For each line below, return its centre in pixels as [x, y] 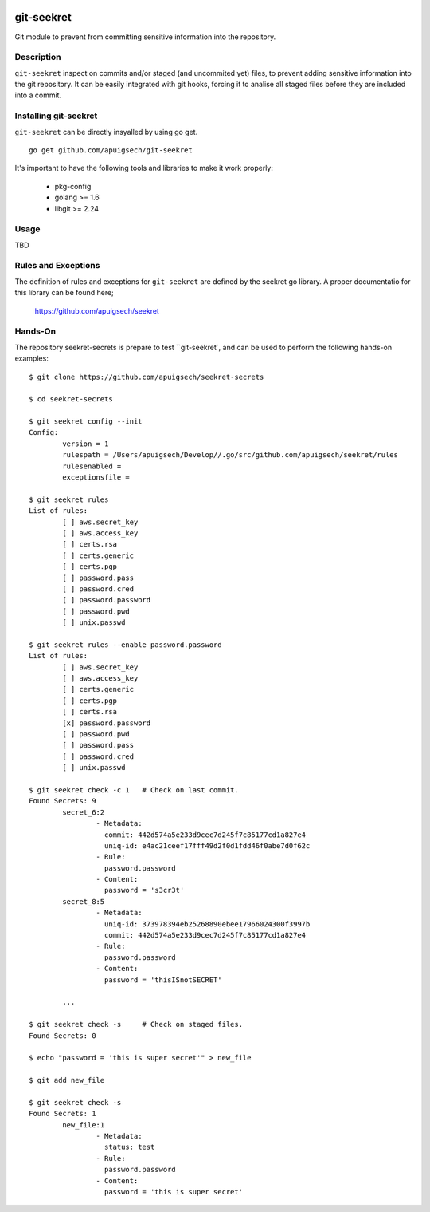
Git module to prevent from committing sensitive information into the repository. [145, 37]
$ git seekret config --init [86, 422]
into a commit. [38, 95]
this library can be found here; [64, 293]
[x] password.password [107, 723]
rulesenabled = [92, 466]
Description [38, 57]
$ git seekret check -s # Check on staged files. [136, 1024]
